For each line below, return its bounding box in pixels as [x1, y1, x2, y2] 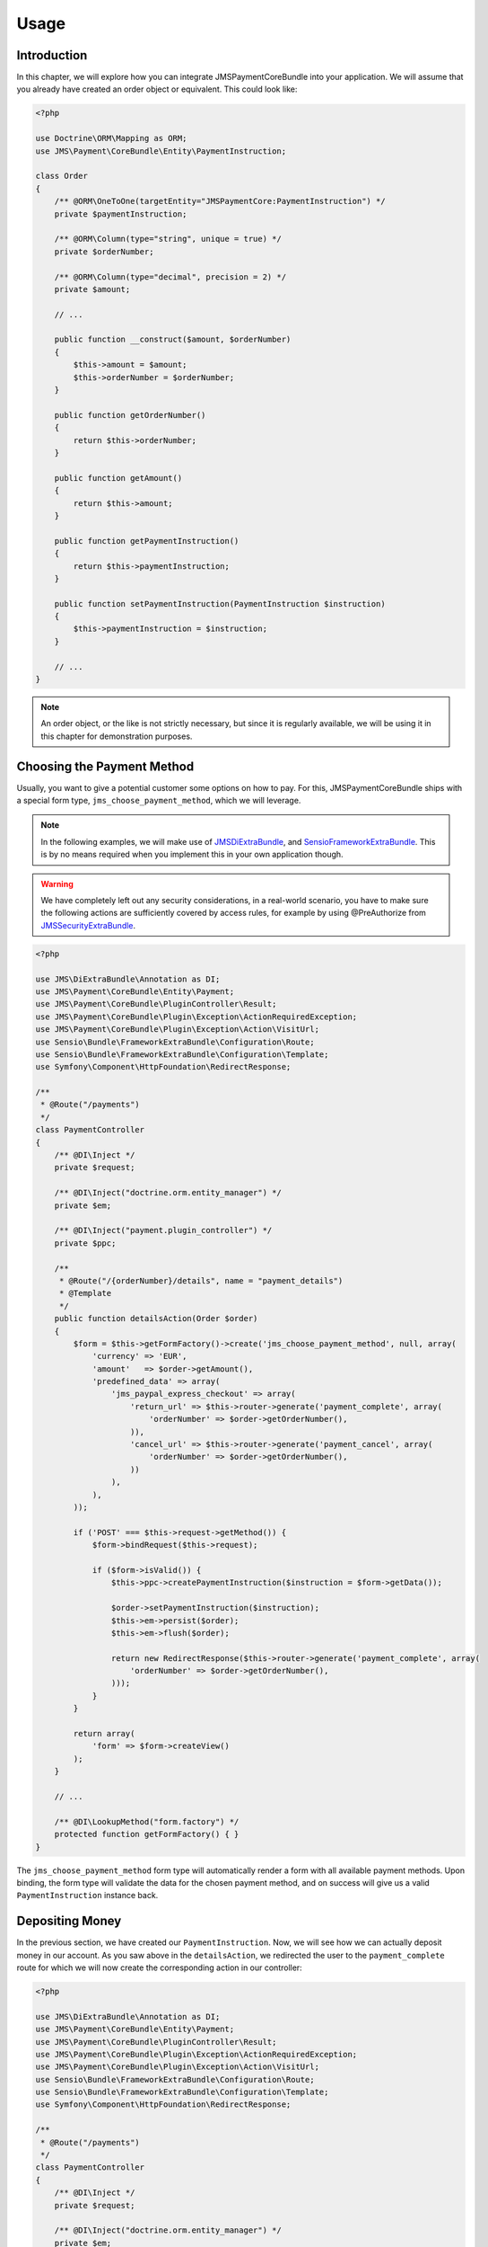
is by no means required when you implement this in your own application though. [40, 849, 344, 860]
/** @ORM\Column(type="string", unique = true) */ [54, 234, 282, 244]
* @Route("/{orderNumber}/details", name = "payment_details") [58, 1275, 344, 1285]
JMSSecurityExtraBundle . [40, 919, 136, 930]
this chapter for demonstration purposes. [40, 731, 193, 742]
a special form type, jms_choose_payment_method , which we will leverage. [16, 795, 301, 806]
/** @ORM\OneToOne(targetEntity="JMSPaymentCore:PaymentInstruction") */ [54, 196, 386, 207]
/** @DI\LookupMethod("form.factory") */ [54, 1816, 240, 1826]
